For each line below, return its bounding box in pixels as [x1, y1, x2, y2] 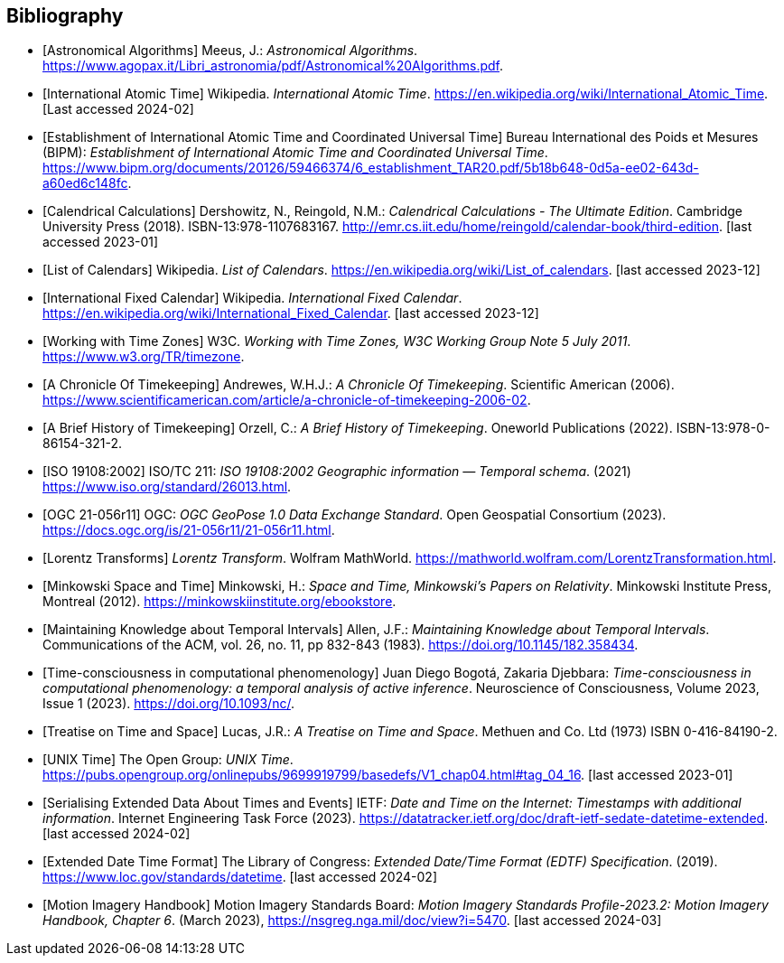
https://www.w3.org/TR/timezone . [42, 349, 245, 365]
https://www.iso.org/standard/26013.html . [42, 479, 292, 495]
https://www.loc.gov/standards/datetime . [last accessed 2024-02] [42, 869, 437, 885]
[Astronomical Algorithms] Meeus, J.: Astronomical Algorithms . [42, 42, 418, 59]
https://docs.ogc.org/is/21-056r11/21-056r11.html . [42, 522, 335, 538]
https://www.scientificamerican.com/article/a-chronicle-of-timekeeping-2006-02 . [42, 392, 531, 408]
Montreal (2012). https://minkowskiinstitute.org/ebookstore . [42, 594, 397, 610]
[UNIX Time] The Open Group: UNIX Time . [42, 752, 294, 768]
